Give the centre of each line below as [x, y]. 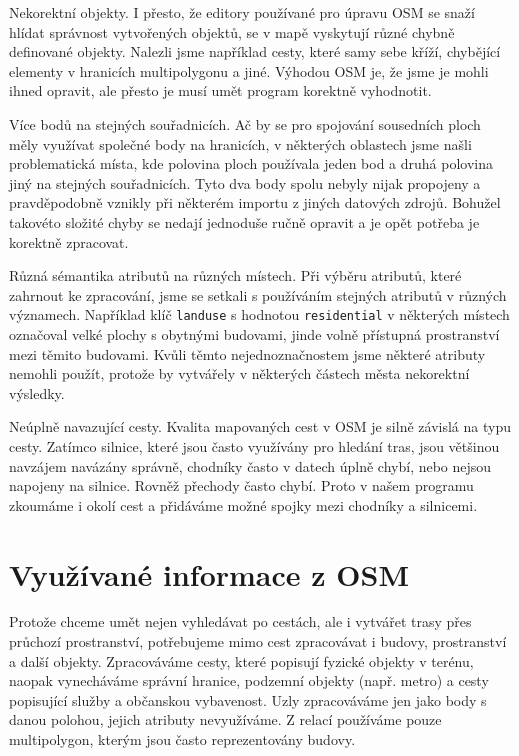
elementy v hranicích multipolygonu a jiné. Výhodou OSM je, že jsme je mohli [249, 70]
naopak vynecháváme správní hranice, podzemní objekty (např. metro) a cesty [249, 680]
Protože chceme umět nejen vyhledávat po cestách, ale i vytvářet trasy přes [240, 621]
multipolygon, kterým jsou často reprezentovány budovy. [182, 739]
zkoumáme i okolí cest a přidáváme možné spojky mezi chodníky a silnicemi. [243, 504]
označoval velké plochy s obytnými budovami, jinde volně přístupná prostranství [254, 333]
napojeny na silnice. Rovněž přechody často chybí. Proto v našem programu [241, 485]
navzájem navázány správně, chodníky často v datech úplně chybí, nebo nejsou [250, 465]
